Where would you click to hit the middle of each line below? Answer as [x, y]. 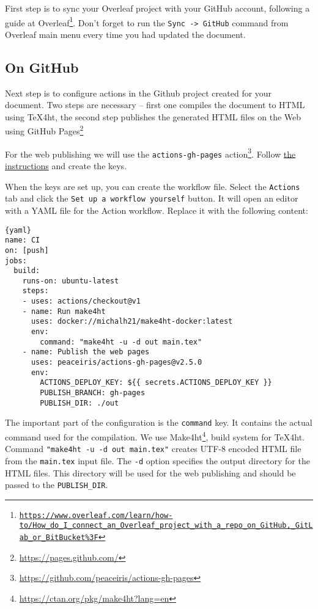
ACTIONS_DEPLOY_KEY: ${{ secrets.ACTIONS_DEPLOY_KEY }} [156, 383]
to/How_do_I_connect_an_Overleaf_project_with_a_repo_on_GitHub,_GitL [166, 526]
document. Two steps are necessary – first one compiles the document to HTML [155, 105]
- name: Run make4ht [64, 311]
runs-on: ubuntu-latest [71, 281]
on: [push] [27, 250]
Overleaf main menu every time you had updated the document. [125, 34]
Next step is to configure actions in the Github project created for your [139, 93]
